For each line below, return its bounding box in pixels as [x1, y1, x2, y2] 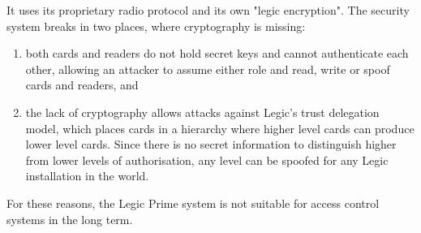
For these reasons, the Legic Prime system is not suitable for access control [6, 194, 380, 211]
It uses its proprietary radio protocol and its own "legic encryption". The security [6, 2, 410, 18]
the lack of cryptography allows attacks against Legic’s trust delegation [25, 103, 380, 120]
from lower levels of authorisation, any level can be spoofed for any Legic [25, 151, 389, 168]
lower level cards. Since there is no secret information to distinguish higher [25, 136, 397, 153]
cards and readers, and [25, 76, 139, 93]
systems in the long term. [6, 210, 133, 227]
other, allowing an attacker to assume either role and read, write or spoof [25, 60, 390, 77]
